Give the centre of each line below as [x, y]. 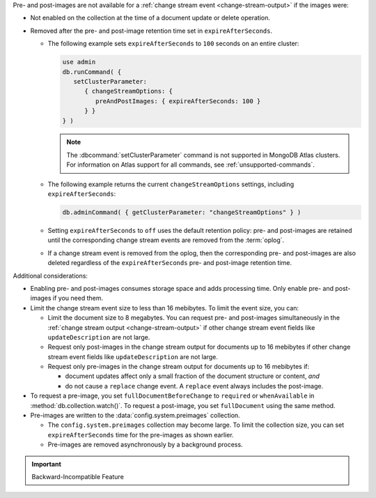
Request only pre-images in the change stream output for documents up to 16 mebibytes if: [179, 367]
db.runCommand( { [92, 72]
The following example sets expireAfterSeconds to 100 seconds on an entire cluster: [173, 44]
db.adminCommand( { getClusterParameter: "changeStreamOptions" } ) [182, 212]
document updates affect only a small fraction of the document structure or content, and [193, 376]
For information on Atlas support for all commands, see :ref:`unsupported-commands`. [190, 165]
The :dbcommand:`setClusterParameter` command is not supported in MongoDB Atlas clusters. [203, 155]
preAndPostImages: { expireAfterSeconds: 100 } [178, 101]
